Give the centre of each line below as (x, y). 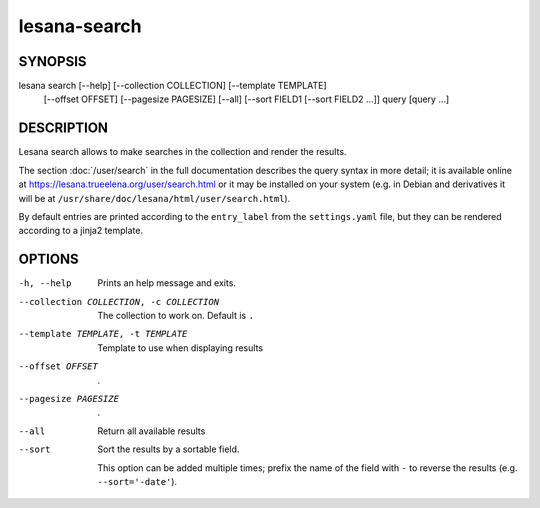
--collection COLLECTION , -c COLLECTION (119, 301)
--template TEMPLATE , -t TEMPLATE (103, 334)
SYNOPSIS (52, 61)
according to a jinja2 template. (81, 231)
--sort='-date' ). (137, 481)
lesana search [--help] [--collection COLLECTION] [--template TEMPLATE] (172, 86)
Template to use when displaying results (180, 347)
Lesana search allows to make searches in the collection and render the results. (182, 152)
